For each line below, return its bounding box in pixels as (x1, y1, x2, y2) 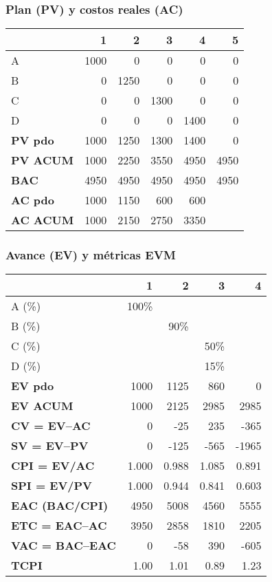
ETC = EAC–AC (11, 517, 107, 534)
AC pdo (11, 192, 54, 208)
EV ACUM (11, 398, 73, 414)
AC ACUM (11, 212, 74, 228)
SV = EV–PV (11, 438, 89, 454)
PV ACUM (11, 152, 73, 169)
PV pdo (11, 132, 54, 149)
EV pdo (11, 378, 54, 394)
